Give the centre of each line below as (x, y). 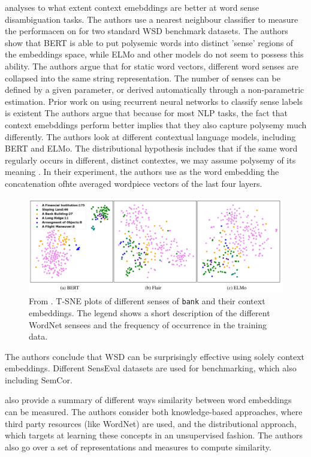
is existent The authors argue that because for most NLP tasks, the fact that (146, 113)
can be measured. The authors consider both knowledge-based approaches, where (154, 412)
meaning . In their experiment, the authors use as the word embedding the (142, 172)
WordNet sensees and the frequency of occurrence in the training (148, 324)
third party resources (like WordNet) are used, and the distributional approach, (151, 423)
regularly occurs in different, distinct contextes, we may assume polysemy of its (150, 160)
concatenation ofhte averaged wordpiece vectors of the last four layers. (134, 183)
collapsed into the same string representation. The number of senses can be (143, 78)
